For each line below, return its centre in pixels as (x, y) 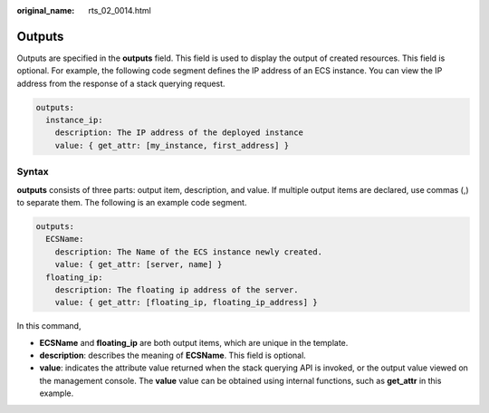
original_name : (46, 10)
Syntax (33, 172)
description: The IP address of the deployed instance (179, 133)
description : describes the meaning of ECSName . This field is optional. (173, 355)
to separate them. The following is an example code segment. (132, 202)
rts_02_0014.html (120, 10)
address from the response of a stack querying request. (121, 83)
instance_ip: (74, 120)
